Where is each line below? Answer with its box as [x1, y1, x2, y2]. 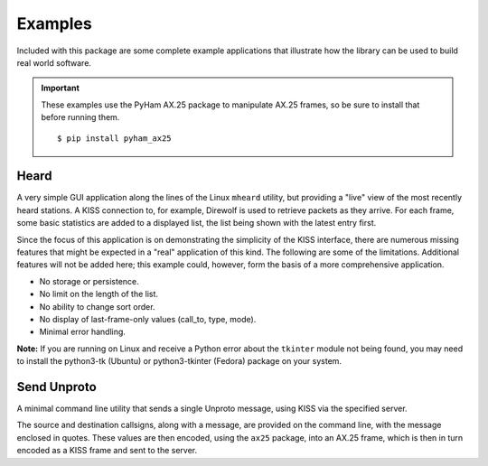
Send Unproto [16, 379, 97, 395]
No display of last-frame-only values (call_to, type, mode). [39, 313, 257, 324]
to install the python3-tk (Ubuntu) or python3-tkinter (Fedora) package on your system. [16, 356, 343, 367]
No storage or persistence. [39, 275, 139, 286]
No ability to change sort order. [39, 301, 155, 312]
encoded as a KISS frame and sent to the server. [16, 445, 198, 456]
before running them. [41, 112, 120, 123]
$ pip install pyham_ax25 [57, 133, 172, 144]
